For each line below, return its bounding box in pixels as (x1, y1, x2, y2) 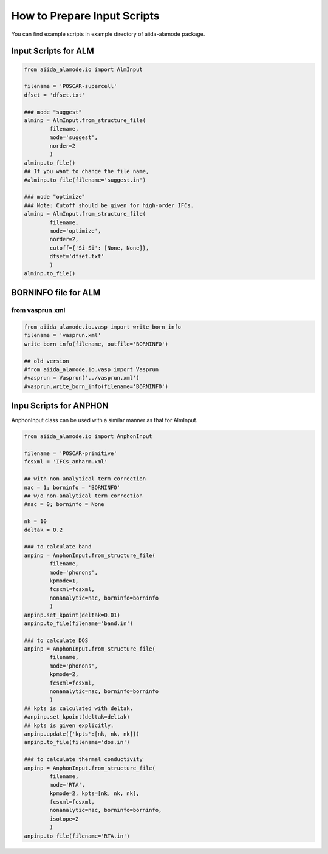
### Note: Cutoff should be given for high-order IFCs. (24, 202, 194, 209)
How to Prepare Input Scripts (11, 9, 160, 22)
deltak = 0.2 (24, 526, 63, 533)
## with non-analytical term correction (24, 476, 146, 482)
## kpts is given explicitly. (24, 722, 114, 729)
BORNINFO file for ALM (11, 287, 101, 298)
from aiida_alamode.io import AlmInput (24, 66, 143, 73)
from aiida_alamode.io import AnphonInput (24, 433, 152, 440)
